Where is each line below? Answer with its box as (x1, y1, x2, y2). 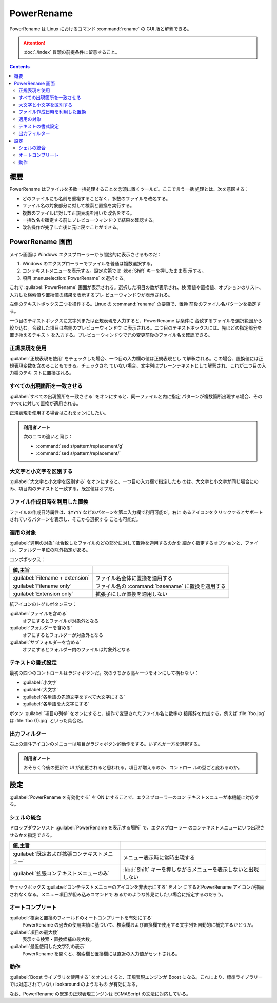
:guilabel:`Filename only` (12, 583, 72, 590)
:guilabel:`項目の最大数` (9, 929, 59, 935)
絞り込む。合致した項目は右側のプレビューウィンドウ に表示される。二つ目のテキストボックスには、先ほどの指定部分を (9, 325, 263, 331)
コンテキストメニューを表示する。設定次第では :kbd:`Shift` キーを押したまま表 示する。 (22, 267, 206, 274)
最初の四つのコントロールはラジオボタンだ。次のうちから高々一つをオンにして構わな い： (9, 670, 200, 676)
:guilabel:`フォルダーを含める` (9, 625, 72, 631)
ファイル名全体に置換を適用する (95, 575, 173, 582)
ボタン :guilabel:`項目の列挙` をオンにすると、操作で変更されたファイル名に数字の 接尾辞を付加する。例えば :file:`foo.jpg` (9, 710, 266, 716)
